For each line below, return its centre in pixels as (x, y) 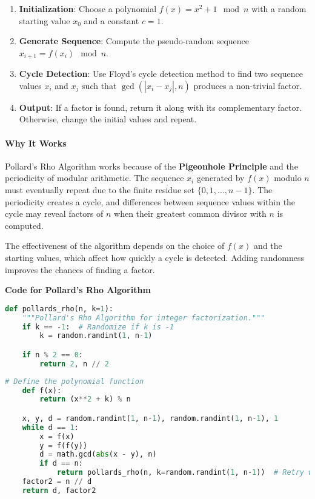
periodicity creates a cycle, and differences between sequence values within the (150, 201)
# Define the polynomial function (75, 381)
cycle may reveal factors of (54, 213)
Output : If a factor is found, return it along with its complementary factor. (160, 107)
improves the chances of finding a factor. (80, 269)
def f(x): (42, 390)
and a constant (111, 20)
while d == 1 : (50, 427)
